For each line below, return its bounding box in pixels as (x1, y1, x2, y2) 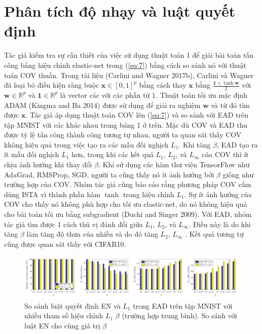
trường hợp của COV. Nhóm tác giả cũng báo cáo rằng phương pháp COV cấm (4, 179, 251, 190)
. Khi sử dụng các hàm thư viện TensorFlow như (98, 159, 250, 170)
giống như (222, 169, 254, 179)
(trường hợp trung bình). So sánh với (122, 310, 237, 321)
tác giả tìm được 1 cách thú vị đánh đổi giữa (4, 218, 143, 229)
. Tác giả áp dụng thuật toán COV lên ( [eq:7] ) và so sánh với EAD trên (25, 109, 248, 120)
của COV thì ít (202, 149, 249, 160)
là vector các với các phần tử (60, 89, 150, 100)
